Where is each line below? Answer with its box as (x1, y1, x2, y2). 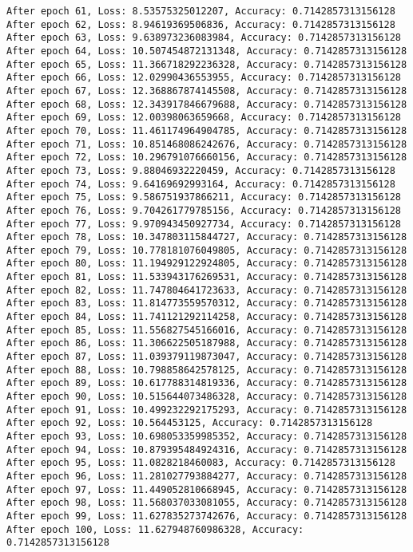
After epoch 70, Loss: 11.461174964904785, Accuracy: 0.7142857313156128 (6, 124, 407, 136)
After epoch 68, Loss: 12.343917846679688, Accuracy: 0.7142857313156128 (6, 98, 407, 110)
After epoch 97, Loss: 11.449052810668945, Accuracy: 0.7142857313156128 (6, 483, 407, 495)
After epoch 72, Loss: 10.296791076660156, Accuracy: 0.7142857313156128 (6, 152, 407, 164)
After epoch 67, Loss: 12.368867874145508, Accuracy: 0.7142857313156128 (6, 85, 407, 97)
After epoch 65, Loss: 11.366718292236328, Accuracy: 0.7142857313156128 (6, 58, 407, 70)
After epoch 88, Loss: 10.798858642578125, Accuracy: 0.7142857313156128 (6, 364, 407, 376)
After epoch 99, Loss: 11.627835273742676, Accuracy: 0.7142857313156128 (6, 510, 407, 522)
